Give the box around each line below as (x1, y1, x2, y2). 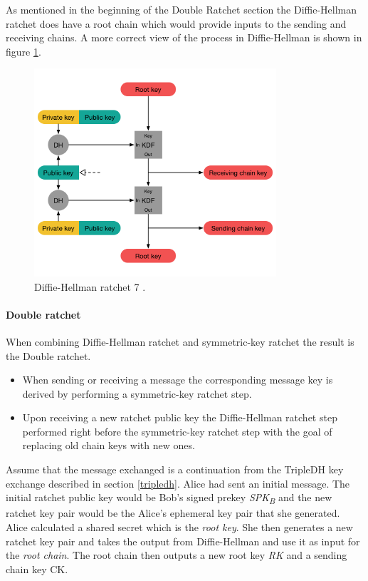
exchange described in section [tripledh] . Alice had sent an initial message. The (6, 475, 350, 490)
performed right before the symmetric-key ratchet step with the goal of (22, 423, 332, 438)
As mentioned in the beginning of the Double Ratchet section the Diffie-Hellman (6, 2, 357, 16)
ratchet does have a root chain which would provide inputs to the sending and (6, 16, 347, 31)
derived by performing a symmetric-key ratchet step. (22, 386, 252, 401)
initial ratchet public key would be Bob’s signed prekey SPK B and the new (6, 490, 332, 507)
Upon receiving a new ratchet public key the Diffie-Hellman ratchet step (22, 410, 337, 425)
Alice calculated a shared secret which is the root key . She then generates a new (6, 519, 353, 534)
